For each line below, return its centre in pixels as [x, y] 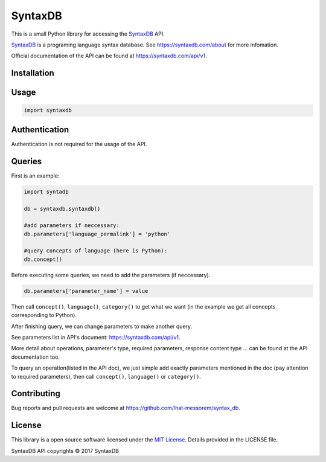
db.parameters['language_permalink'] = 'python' [97, 234]
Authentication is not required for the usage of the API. [79, 144]
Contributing [36, 393]
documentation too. [36, 357]
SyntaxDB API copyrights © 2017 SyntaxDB [65, 451]
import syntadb [46, 191]
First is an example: [35, 176]
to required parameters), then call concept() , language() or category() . [106, 376]
